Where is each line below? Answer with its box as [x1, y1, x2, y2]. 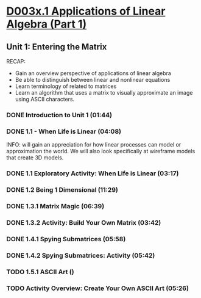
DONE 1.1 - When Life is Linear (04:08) [6, 127, 122, 136]
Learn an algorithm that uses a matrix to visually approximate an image [15, 89, 193, 96]
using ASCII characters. [15, 96, 75, 103]
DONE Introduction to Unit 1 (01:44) [6, 111, 113, 119]
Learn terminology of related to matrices [15, 82, 117, 90]
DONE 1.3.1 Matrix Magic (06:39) [6, 202, 105, 210]
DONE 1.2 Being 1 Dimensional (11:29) [6, 186, 119, 194]
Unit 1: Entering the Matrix [6, 42, 107, 52]
